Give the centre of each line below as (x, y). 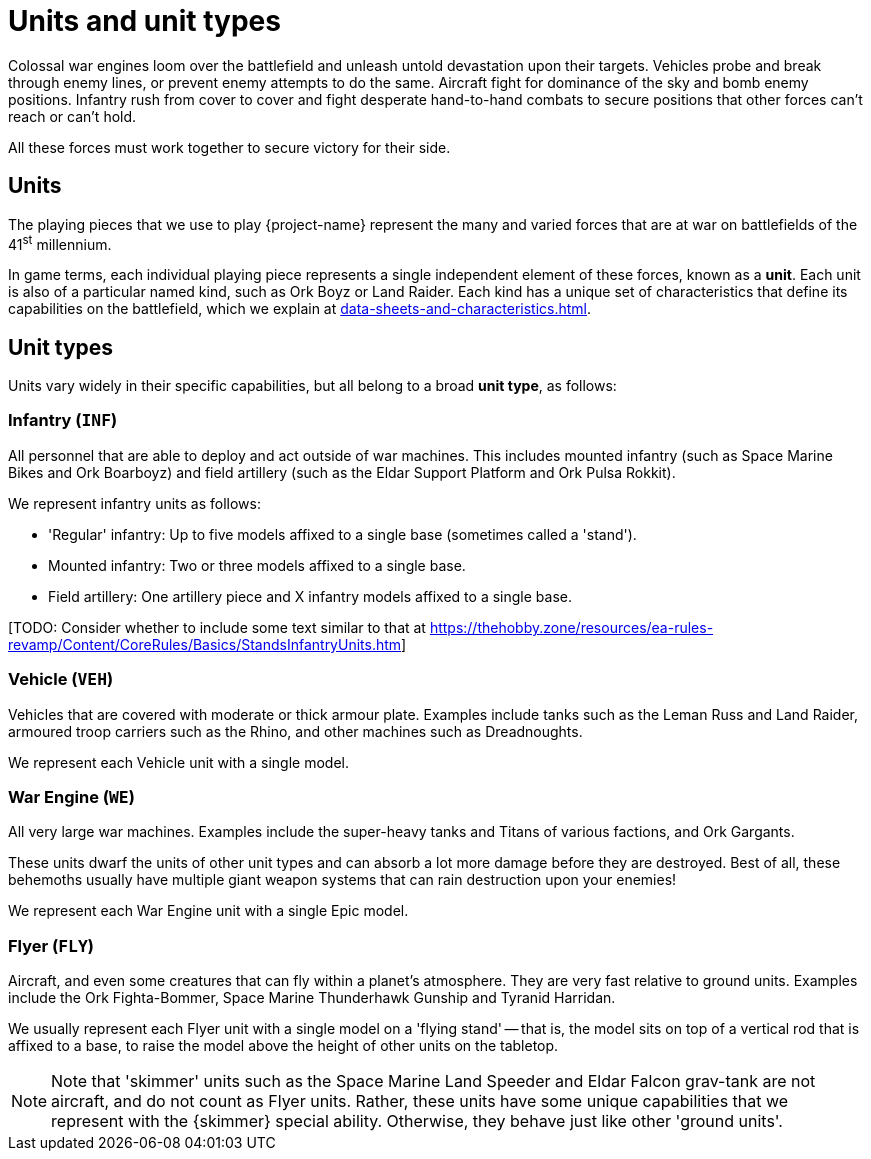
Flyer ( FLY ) (51, 945)
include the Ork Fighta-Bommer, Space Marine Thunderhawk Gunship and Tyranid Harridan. (312, 998)
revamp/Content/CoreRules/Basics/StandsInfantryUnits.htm (205, 644)
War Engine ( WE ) (71, 796)
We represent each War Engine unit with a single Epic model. (208, 911)
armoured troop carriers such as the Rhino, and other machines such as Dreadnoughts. (295, 731)
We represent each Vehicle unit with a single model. (178, 762)
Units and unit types (144, 21)
